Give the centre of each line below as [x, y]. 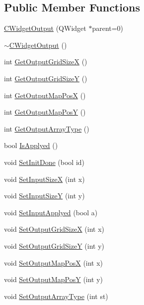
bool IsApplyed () [31, 145]
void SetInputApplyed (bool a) [51, 212]
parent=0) [108, 28]
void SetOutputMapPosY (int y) [54, 279]
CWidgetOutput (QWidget [45, 28]
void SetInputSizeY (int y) [44, 196]
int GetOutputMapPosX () [45, 95]
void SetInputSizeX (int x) [44, 179]
